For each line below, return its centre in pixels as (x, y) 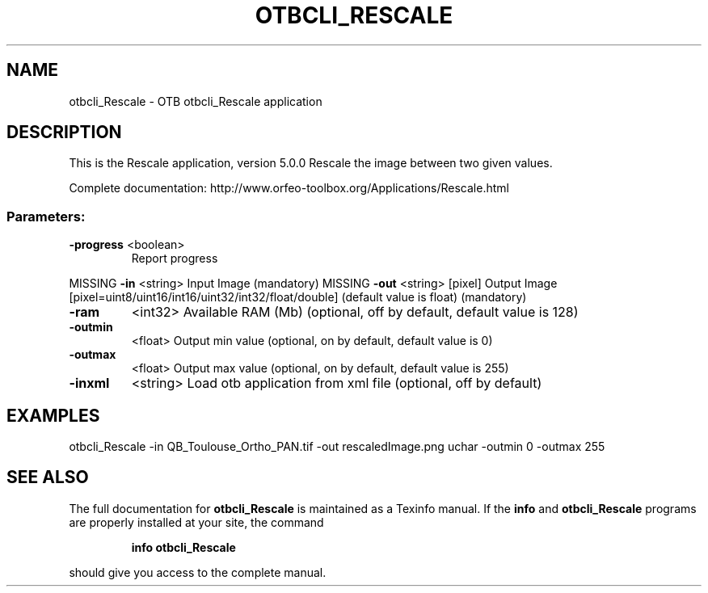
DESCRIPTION (64, 132)
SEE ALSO (48, 477)
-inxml (89, 383)
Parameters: (46, 216)
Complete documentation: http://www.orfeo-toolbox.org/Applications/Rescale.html (289, 188)
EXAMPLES (53, 415)
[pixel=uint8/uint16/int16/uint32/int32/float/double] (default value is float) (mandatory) (298, 297)
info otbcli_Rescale (183, 547)
